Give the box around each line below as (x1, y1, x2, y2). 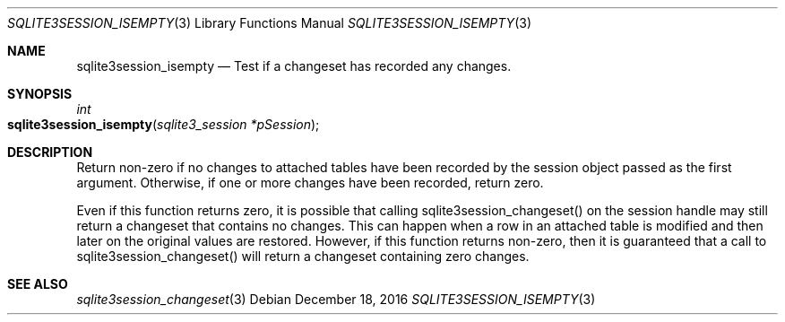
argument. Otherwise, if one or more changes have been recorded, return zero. (76, 175, 544, 190)
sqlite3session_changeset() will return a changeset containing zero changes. (76, 248, 530, 264)
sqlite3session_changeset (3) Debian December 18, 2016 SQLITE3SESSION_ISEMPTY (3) (76, 292, 596, 307)
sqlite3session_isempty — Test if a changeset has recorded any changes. (76, 58, 512, 74)
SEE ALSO (7, 276, 68, 292)
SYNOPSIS (7, 86, 73, 101)
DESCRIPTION (7, 144, 93, 160)
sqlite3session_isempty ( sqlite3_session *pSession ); (7, 117, 320, 132)
